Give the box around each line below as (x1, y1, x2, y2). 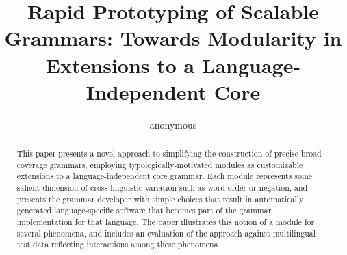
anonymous (149, 117, 197, 131)
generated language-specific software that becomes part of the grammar (16, 204, 272, 216)
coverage (16, 159, 47, 170)
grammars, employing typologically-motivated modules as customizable (49, 159, 303, 170)
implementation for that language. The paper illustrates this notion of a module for (16, 216, 315, 228)
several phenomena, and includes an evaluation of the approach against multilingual (16, 227, 316, 239)
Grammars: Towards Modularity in (4, 24, 342, 52)
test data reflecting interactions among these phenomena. (16, 239, 220, 250)
